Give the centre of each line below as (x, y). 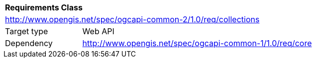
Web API (98, 31)
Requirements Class (44, 7)
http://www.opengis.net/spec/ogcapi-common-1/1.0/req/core (197, 43)
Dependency (29, 43)
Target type (27, 31)
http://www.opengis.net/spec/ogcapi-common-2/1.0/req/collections (132, 19)
